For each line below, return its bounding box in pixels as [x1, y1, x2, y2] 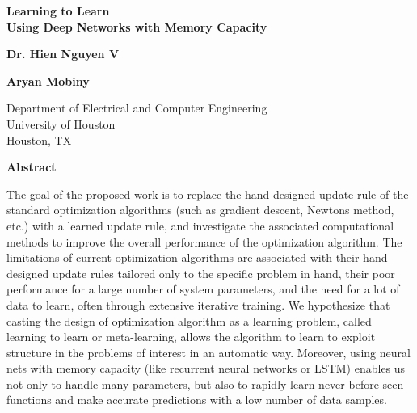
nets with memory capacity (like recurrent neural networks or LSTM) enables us [6, 360, 406, 377]
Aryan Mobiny [6, 72, 90, 89]
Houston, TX [6, 131, 72, 148]
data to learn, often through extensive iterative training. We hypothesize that [6, 296, 390, 313]
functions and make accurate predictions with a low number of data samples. [6, 391, 387, 408]
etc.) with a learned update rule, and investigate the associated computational [6, 217, 394, 234]
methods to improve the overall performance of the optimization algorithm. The [6, 233, 402, 250]
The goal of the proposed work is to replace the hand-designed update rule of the [6, 185, 409, 202]
